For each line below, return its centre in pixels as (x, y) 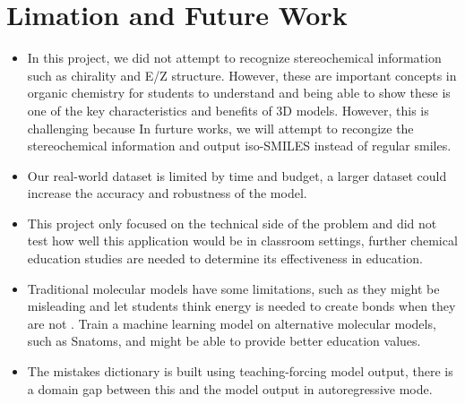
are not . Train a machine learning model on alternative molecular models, (232, 323)
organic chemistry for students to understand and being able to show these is (239, 93)
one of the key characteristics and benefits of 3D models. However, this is (228, 110)
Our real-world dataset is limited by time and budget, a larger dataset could (237, 175)
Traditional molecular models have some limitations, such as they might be (233, 288)
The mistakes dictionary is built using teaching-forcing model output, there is (240, 371)
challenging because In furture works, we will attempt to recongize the (220, 128)
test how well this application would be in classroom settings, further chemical (242, 241)
